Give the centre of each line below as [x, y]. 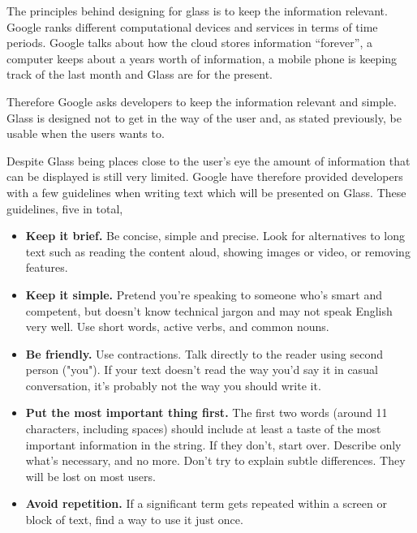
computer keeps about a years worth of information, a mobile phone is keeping [202, 58]
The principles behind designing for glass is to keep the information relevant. [197, 11]
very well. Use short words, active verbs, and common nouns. [177, 327]
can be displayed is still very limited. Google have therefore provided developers [205, 176]
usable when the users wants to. [86, 133]
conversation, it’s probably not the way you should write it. [173, 385]
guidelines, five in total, [65, 208]
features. [47, 267]
